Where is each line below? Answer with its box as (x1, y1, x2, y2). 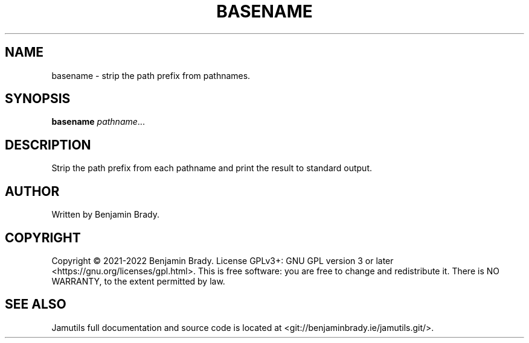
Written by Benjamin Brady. (51, 209, 159, 220)
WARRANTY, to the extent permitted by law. (51, 275, 225, 286)
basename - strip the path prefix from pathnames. (51, 70, 251, 81)
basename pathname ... (51, 116, 145, 127)
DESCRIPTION (5, 137, 91, 153)
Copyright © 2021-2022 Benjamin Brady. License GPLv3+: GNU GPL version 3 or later (51, 255, 394, 266)
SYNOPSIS (5, 91, 71, 107)
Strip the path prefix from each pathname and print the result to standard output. (51, 163, 373, 174)
